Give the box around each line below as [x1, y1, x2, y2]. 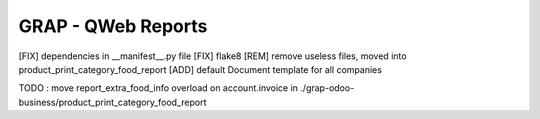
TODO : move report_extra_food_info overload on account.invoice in [18, 82, 299, 94]
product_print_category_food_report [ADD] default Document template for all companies [18, 63, 382, 75]
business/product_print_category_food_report [18, 96, 207, 108]
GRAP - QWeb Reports [18, 15, 208, 37]
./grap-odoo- [300, 82, 355, 94]
